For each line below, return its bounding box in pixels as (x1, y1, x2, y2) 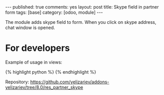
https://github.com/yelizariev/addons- (30, 79, 110, 85)
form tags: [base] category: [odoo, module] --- (5, 9, 103, 15)
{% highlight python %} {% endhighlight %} (5, 69, 96, 75)
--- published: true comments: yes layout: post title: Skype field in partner (5, 4, 159, 10)
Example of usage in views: (5, 59, 62, 65)
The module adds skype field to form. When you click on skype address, (5, 19, 156, 25)
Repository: (5, 79, 29, 85)
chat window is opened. (5, 24, 55, 30)
